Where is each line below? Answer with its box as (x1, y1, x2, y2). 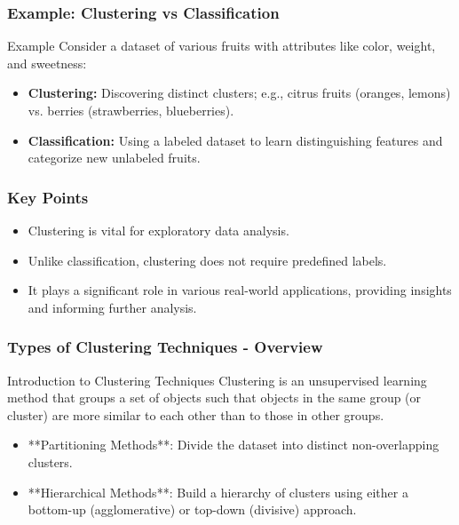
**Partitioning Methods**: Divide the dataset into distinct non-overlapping (28, 435, 439, 454)
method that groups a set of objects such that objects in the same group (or (7, 388, 422, 407)
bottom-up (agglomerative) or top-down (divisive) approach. (28, 500, 357, 519)
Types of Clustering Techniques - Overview (7, 336, 323, 358)
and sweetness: (7, 53, 87, 72)
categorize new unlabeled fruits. (28, 148, 201, 167)
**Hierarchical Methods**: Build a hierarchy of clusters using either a (28, 482, 408, 501)
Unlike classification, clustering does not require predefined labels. (28, 251, 387, 269)
